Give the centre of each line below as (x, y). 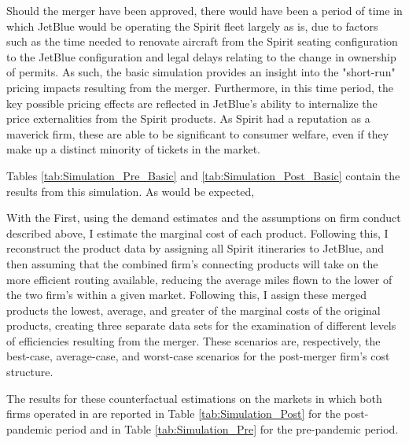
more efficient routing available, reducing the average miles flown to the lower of (199, 279)
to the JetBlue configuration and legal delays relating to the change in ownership (201, 56)
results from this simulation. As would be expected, (131, 191)
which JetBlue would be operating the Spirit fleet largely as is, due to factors (192, 26)
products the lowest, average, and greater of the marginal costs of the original (193, 310)
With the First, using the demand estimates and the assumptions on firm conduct (204, 218)
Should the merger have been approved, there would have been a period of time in (204, 10)
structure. (30, 372)
